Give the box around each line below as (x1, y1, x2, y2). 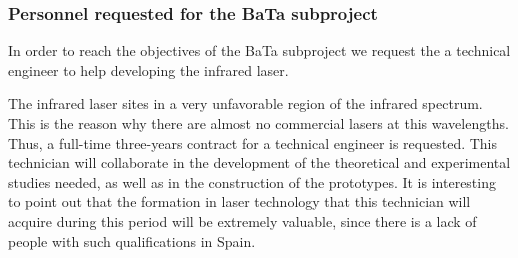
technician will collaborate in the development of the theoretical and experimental (8, 152, 511, 173)
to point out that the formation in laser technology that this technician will (8, 191, 471, 212)
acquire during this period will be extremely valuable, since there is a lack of (8, 210, 477, 231)
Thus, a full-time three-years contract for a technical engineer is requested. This (8, 132, 498, 153)
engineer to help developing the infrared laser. (8, 59, 289, 80)
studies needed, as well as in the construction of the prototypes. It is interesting (8, 171, 496, 192)
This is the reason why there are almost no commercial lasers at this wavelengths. (8, 113, 509, 133)
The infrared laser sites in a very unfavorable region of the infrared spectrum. (8, 93, 483, 114)
